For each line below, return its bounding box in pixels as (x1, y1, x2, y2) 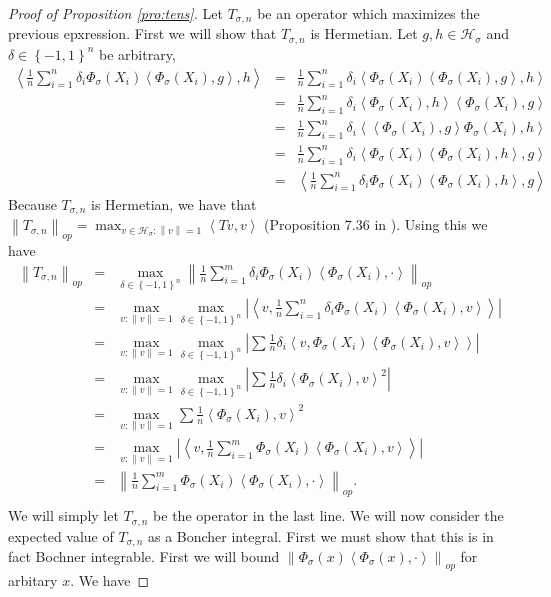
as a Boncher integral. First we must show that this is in (147, 525, 494, 546)
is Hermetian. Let (310, 23, 418, 44)
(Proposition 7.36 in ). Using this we (264, 214, 488, 235)
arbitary (8, 569, 58, 590)
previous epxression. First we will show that (8, 23, 277, 44)
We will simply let (8, 505, 119, 526)
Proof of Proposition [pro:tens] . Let (8, 3, 223, 23)
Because (8, 193, 57, 214)
